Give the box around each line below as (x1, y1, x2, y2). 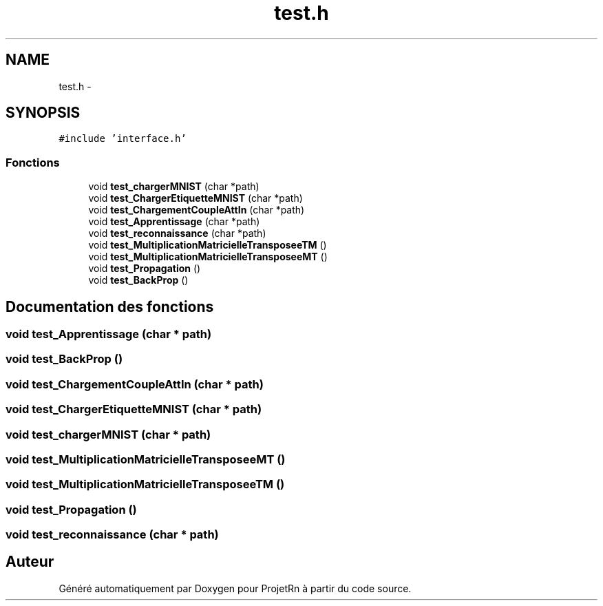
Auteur (6, 553, 54, 571)
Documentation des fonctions (6, 297, 214, 315)
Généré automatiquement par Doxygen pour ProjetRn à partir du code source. (59, 582, 412, 594)
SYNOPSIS (6, 104, 81, 122)
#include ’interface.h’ (59, 133, 187, 145)
